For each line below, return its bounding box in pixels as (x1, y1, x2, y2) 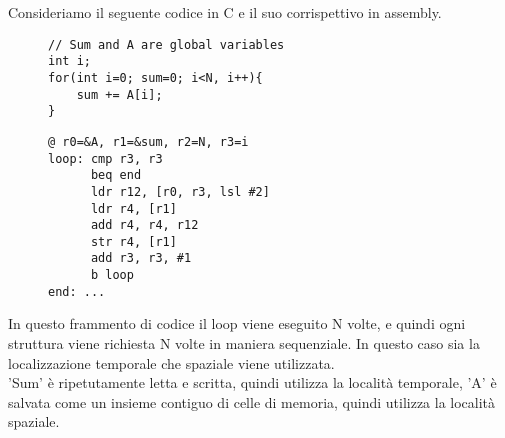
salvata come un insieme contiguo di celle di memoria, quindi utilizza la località (8, 391, 496, 412)
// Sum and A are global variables (48, 37, 285, 52)
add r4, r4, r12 (90, 218, 199, 233)
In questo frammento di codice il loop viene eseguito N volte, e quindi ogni (8, 313, 466, 334)
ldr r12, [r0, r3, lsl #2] (90, 184, 270, 199)
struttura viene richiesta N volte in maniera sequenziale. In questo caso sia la (8, 333, 480, 354)
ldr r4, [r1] (90, 201, 177, 216)
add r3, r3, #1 (90, 251, 192, 266)
